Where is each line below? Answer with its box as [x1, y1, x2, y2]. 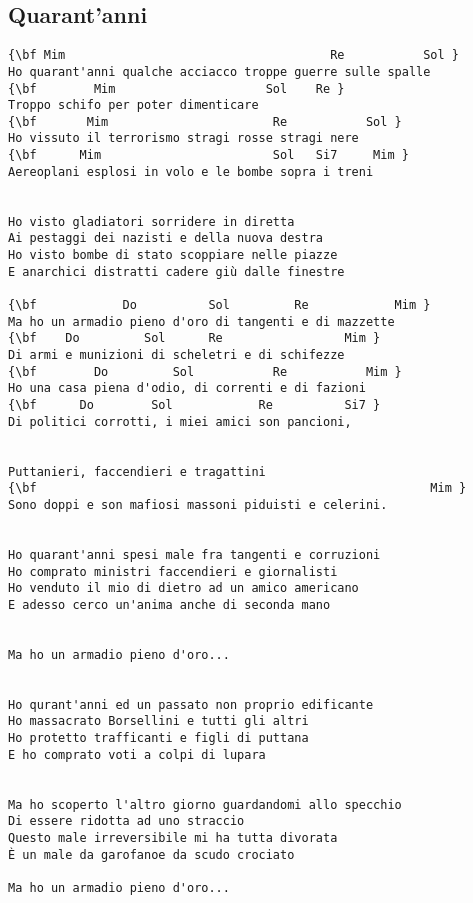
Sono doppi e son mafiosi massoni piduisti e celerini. [8, 497, 388, 512]
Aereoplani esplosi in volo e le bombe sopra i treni [8, 164, 374, 179]
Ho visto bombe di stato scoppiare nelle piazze [8, 248, 338, 263]
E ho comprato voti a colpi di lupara [8, 747, 266, 762]
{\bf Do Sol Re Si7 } [8, 397, 381, 412]
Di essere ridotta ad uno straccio [8, 814, 245, 829]
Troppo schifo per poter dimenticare [8, 98, 259, 113]
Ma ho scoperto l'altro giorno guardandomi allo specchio [8, 797, 402, 812]
